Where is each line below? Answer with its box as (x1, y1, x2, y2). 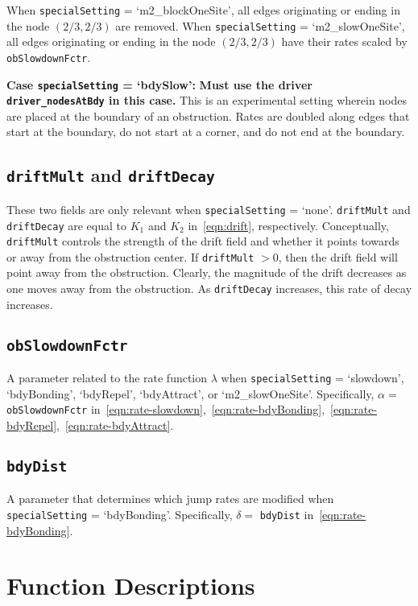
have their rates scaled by (281, 33, 408, 50)
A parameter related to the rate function (6, 369, 208, 386)
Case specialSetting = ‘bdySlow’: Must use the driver (6, 76, 312, 93)
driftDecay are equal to (6, 216, 127, 233)
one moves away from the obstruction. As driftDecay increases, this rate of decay (6, 280, 412, 297)
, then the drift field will (278, 248, 398, 265)
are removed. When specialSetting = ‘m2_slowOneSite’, (115, 17, 405, 34)
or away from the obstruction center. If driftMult (6, 248, 255, 265)
